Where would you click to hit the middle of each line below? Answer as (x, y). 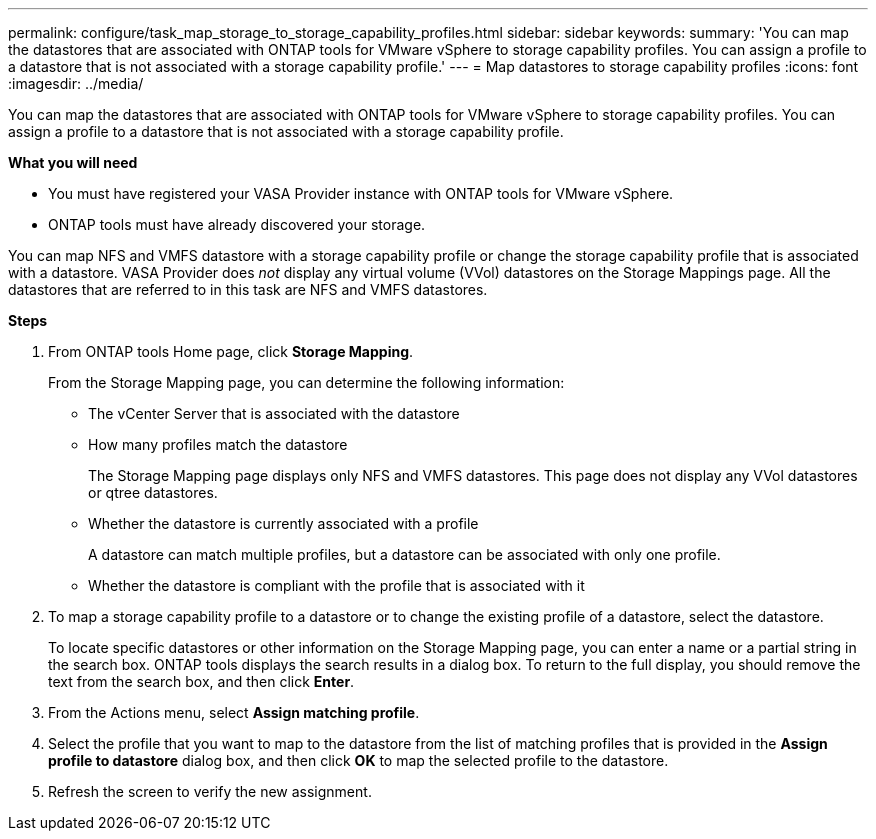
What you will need (73, 162)
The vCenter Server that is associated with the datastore (274, 413)
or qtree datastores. (153, 492)
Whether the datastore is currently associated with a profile (283, 523)
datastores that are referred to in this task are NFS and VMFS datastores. (248, 289)
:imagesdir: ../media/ (76, 83)
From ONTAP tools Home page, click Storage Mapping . (231, 351)
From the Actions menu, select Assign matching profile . (234, 712)
